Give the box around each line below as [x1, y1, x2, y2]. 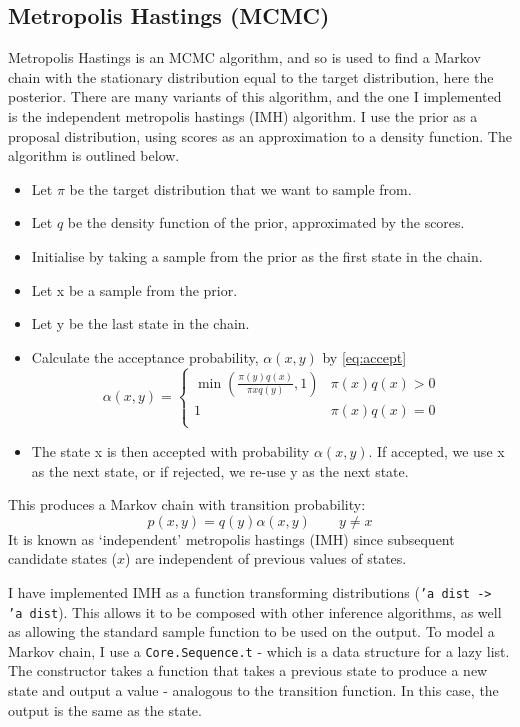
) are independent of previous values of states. [125, 548, 407, 569]
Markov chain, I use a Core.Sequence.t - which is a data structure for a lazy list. [8, 640, 510, 661]
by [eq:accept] [322, 346, 407, 367]
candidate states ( [8, 548, 118, 569]
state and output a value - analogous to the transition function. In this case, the [8, 680, 499, 701]
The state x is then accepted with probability [31, 440, 310, 461]
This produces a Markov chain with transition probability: [8, 494, 366, 515]
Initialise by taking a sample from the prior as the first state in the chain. [31, 245, 483, 266]
